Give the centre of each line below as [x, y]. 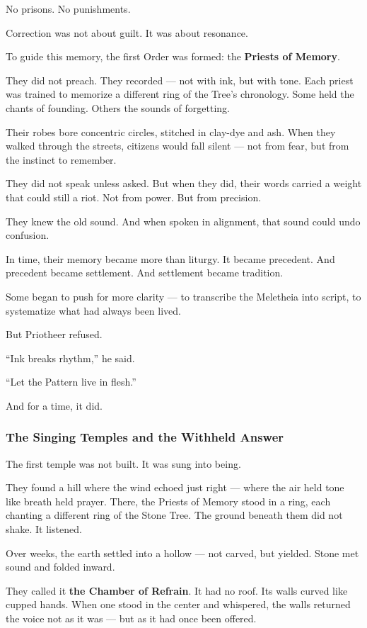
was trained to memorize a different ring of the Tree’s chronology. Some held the [180, 94]
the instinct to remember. [61, 159]
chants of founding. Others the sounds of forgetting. [118, 107]
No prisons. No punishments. [68, 9]
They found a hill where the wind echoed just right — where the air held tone [175, 487]
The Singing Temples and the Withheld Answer [145, 437]
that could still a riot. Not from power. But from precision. [134, 197]
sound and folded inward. [60, 567]
